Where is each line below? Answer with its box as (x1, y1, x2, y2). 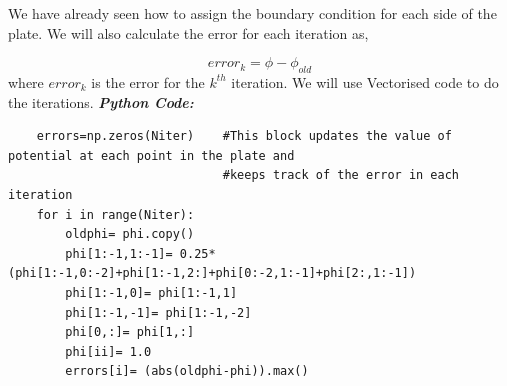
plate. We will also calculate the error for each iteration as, (8, 22, 369, 43)
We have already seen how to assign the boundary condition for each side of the (8, 3, 497, 23)
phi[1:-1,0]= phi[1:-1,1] (65, 285, 238, 300)
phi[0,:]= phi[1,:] (65, 325, 195, 340)
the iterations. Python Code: (8, 91, 194, 112)
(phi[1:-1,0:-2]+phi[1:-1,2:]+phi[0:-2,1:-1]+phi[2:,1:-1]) (8, 266, 417, 281)
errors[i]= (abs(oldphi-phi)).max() (65, 364, 309, 379)
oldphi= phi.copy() (65, 227, 195, 242)
